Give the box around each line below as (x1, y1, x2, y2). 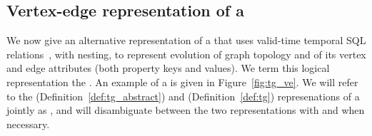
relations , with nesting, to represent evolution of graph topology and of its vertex (6, 46, 366, 61)
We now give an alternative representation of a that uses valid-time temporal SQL (6, 33, 366, 48)
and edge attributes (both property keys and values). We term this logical (6, 61, 330, 75)
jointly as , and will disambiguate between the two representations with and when (6, 103, 365, 117)
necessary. (6, 116, 50, 131)
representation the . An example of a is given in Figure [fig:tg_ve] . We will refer (6, 74, 358, 89)
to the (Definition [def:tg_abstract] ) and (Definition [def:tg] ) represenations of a (6, 88, 360, 103)
